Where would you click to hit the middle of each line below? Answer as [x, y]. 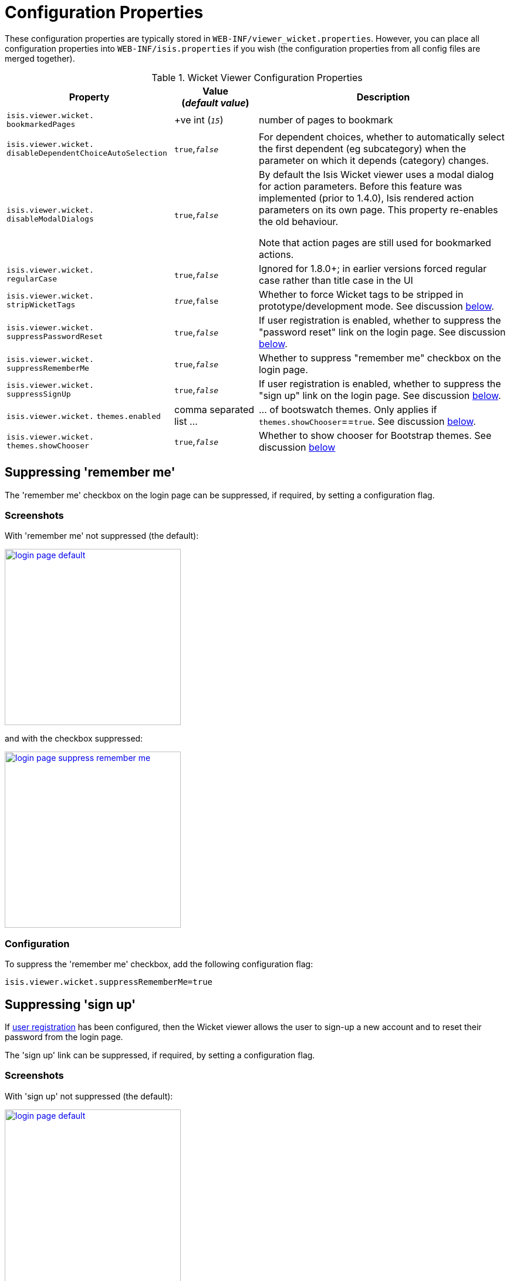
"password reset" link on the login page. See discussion [382, 332]
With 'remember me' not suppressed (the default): [102, 536]
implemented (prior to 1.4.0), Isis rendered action [366, 198]
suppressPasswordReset [55, 336]
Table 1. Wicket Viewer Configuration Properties [257, 77]
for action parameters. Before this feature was [360, 186]
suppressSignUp [39, 394]
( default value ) [215, 103]
